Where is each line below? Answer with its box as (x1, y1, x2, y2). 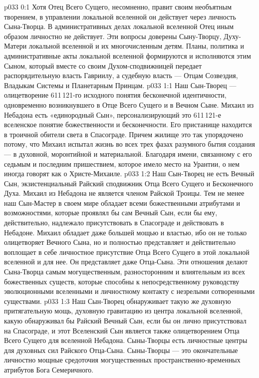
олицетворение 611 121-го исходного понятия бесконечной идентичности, (4, 90, 227, 100)
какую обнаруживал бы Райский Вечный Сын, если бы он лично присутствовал (4, 315, 247, 325)
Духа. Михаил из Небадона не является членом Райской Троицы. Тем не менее (4, 188, 245, 198)
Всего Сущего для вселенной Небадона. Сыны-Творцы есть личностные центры (4, 335, 248, 345)
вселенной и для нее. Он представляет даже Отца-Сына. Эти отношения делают (4, 256, 248, 267)
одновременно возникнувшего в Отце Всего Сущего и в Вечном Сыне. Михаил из (4, 99, 254, 110)
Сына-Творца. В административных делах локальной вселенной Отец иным (4, 21, 234, 32)
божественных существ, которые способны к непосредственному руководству (4, 276, 240, 286)
